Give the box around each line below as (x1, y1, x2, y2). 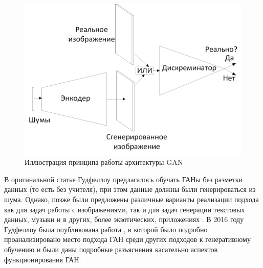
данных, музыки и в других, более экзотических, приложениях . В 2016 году (4, 214, 244, 225)
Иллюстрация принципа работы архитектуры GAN (25, 157, 183, 167)
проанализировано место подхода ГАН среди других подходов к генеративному (4, 234, 251, 245)
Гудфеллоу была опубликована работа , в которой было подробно (4, 224, 208, 234)
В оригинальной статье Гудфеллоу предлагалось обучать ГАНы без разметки (4, 174, 243, 184)
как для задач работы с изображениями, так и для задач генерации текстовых (4, 204, 245, 214)
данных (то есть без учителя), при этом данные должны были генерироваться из (4, 184, 256, 194)
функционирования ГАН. (4, 254, 81, 264)
